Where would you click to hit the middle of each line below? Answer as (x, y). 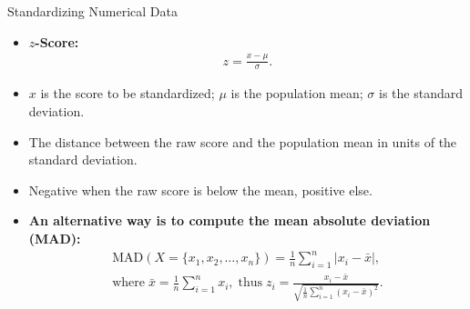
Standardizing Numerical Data (92, 11)
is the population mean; (297, 93)
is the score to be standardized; (128, 93)
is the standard (420, 93)
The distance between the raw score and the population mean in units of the (243, 141)
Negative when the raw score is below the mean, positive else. (200, 189)
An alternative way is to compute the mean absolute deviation (230, 220)
